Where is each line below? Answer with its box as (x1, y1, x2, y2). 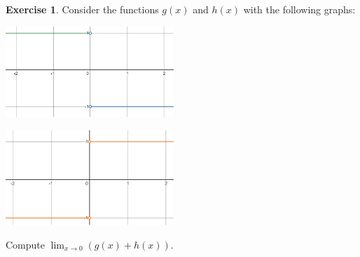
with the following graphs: (243, 2, 356, 16)
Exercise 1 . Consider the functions (6, 2, 159, 16)
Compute (6, 237, 45, 251)
